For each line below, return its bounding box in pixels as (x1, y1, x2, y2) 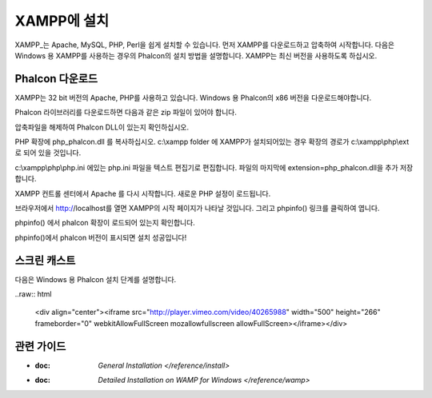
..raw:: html (14, 289, 52, 299)
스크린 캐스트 (14, 253, 76, 267)
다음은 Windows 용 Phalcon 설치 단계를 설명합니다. (14, 274, 177, 284)
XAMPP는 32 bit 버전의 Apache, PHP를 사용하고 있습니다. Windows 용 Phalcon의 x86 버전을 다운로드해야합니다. (14, 93, 372, 102)
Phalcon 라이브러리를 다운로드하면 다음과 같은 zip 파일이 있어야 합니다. (14, 108, 238, 117)
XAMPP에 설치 (14, 12, 110, 30)
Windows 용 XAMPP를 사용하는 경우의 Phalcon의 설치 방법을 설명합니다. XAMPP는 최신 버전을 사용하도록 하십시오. (14, 50, 378, 60)
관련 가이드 (14, 340, 66, 353)
